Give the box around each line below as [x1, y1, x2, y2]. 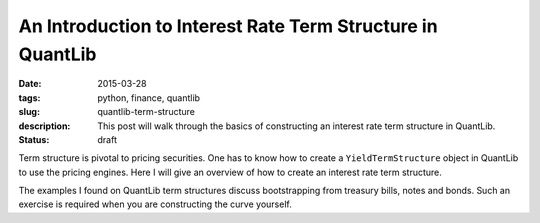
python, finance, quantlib [97, 91, 200, 104]
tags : [18, 91, 41, 104]
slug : [18, 106, 40, 118]
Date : [18, 78, 42, 90]
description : [18, 120, 71, 132]
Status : [18, 133, 50, 145]
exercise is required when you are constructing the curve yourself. [18, 198, 292, 210]
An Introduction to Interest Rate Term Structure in [18, 15, 439, 37]
